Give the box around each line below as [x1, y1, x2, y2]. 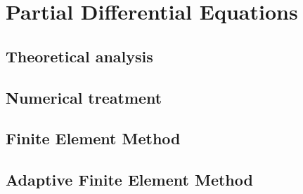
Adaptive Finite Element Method [6, 169, 253, 190]
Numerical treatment [6, 86, 162, 108]
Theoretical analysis [6, 45, 153, 67]
